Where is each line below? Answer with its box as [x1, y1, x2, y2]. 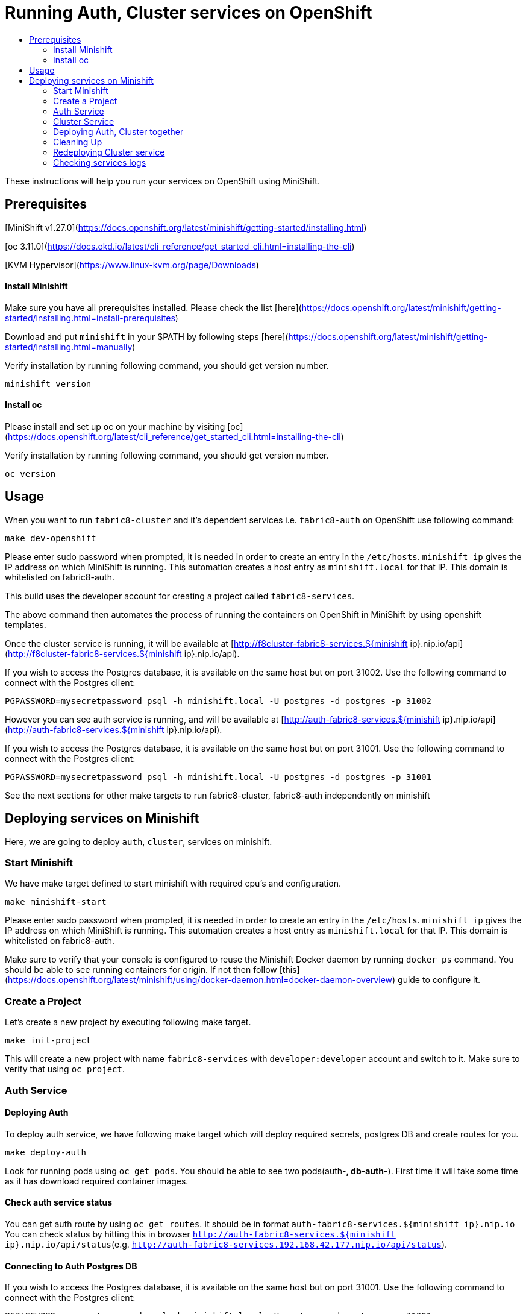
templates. [5, 619, 46, 630]
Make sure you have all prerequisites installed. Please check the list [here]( [5, 302, 302, 313]
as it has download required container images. [5, 1175, 189, 1186]
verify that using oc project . [5, 1064, 125, 1075]
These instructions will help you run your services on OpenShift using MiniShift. [5, 175, 320, 186]
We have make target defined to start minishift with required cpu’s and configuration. [5, 878, 342, 889]
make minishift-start [5, 897, 107, 907]
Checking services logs [53, 157, 146, 168]
